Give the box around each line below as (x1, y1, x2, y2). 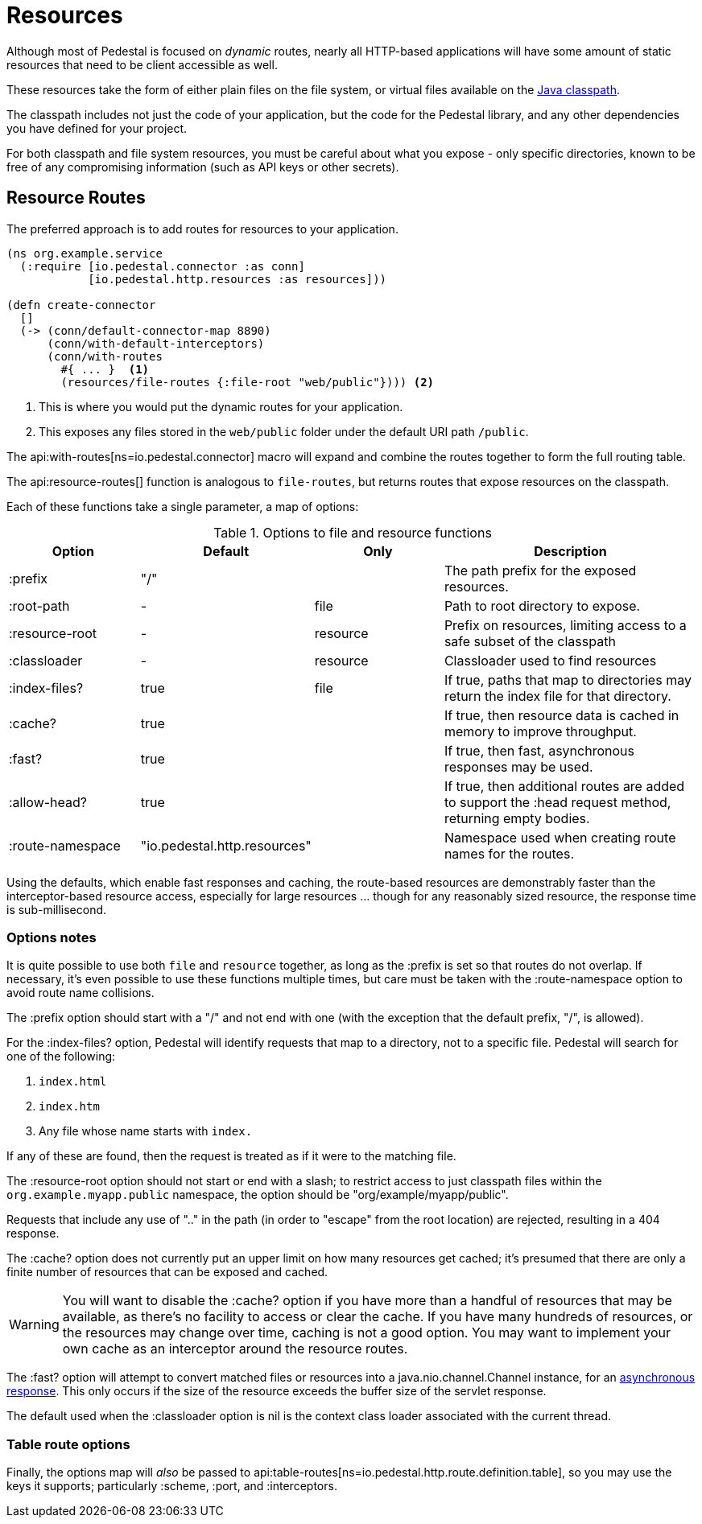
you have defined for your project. (6, 121, 188, 135)
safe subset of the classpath (444, 632, 616, 649)
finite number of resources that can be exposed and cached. (6, 1265, 328, 1279)
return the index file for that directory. (444, 687, 671, 704)
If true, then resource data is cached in (444, 706, 679, 723)
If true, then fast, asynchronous (444, 742, 634, 759)
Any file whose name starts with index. (39, 1124, 253, 1139)
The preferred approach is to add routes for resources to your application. (6, 221, 398, 236)
